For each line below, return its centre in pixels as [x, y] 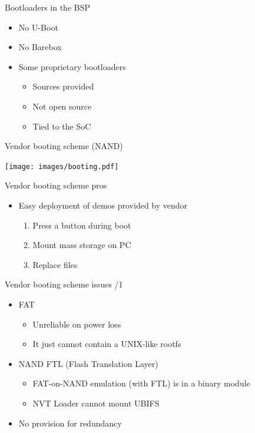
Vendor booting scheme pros [56, 185]
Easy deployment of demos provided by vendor [103, 205]
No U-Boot [38, 27]
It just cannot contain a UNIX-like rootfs [107, 344]
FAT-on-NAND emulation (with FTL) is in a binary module [141, 383]
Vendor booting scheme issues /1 [64, 284]
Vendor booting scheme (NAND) [64, 146]
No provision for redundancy [70, 423]
